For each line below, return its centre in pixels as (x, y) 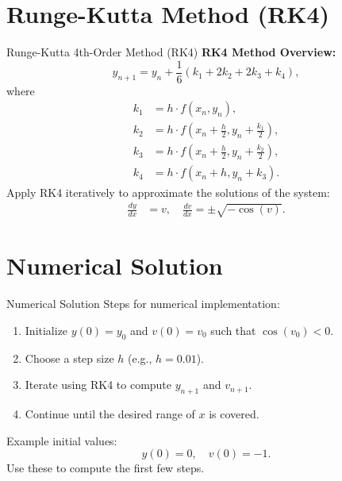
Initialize (46, 330)
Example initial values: (62, 440)
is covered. (234, 414)
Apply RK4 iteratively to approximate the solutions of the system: (168, 192)
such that (233, 330)
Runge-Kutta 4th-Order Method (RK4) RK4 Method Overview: (171, 52)
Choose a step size (69, 358)
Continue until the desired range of (110, 414)
